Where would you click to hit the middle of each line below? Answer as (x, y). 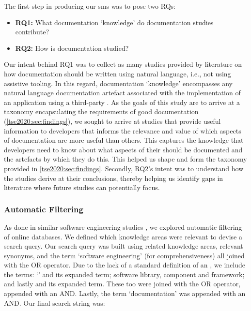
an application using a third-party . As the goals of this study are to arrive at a (122, 102)
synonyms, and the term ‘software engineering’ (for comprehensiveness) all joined (124, 255)
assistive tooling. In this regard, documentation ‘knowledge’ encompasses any (118, 83)
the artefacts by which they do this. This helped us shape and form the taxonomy (125, 159)
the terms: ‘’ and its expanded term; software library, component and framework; (124, 274)
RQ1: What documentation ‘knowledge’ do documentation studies (114, 22)
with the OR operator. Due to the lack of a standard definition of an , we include (125, 265)
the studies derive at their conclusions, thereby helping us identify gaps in (114, 178)
